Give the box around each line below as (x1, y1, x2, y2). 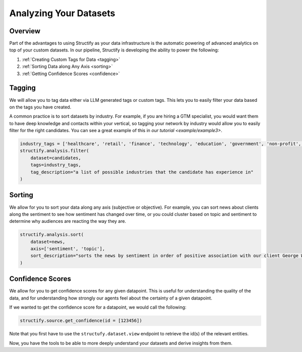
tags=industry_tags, (30, 162, 82, 168)
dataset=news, (30, 239, 65, 245)
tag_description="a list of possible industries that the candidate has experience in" (30, 169, 254, 175)
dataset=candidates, (30, 155, 82, 161)
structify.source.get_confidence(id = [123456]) (20, 318, 142, 324)
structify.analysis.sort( (20, 232, 84, 238)
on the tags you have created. (9, 104, 71, 110)
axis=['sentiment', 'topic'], (30, 246, 105, 252)
